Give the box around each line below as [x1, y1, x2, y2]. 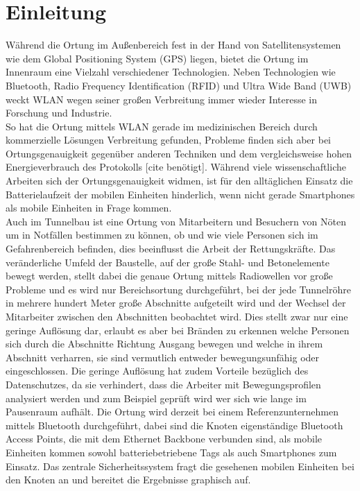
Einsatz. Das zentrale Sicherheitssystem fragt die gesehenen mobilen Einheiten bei [6, 458, 354, 473]
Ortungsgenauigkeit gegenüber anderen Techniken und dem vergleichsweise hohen [6, 146, 352, 160]
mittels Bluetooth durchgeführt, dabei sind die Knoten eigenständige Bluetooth [6, 417, 343, 432]
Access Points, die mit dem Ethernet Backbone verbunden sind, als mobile [6, 431, 323, 446]
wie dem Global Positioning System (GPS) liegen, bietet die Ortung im [6, 51, 309, 65]
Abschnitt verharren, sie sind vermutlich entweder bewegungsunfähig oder [6, 350, 320, 364]
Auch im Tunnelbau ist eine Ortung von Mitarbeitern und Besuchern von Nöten [6, 214, 346, 228]
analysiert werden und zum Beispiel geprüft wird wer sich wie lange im [6, 390, 307, 405]
